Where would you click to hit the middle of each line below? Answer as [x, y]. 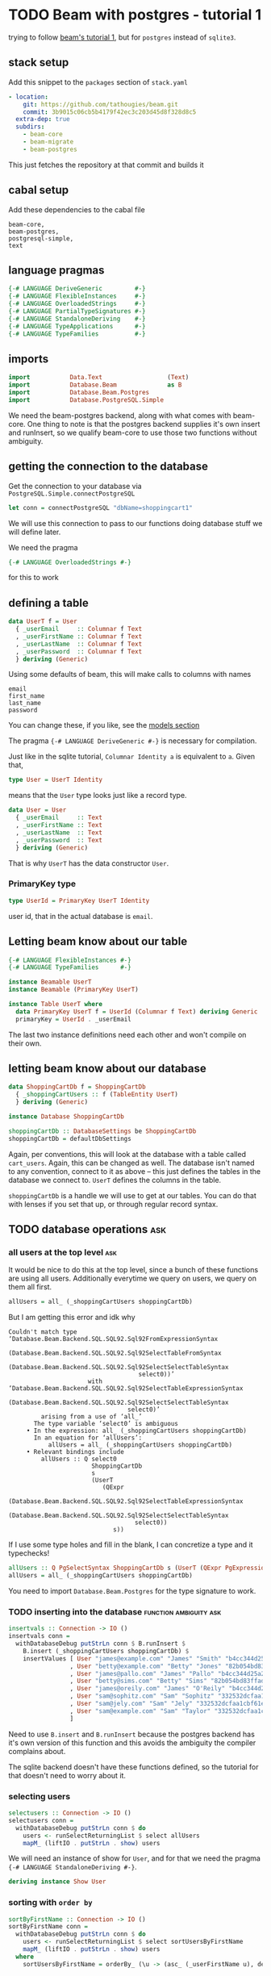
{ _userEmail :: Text [59, 818]
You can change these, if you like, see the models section [104, 725]
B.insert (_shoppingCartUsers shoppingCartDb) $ [106, 1651]
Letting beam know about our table [98, 942]
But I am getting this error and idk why [72, 1318]
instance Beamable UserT [50, 982]
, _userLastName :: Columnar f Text [79, 644]
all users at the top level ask [63, 1252]
